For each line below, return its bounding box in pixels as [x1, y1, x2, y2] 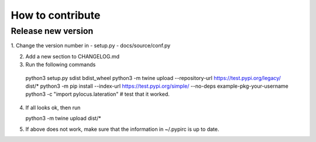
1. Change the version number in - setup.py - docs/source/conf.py [11, 42, 171, 49]
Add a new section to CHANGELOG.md [25, 53, 120, 60]
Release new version [11, 26, 94, 36]
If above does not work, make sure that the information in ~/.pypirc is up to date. [25, 126, 219, 133]
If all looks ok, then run [25, 104, 81, 111]
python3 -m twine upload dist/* [25, 115, 102, 122]
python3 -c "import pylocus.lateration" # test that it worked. [25, 91, 170, 98]
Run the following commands [25, 61, 96, 68]
